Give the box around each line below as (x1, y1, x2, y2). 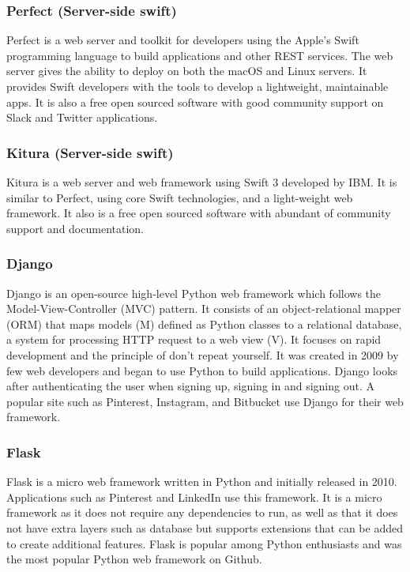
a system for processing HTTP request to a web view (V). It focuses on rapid (6, 331, 382, 348)
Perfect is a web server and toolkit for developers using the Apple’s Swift (6, 32, 359, 48)
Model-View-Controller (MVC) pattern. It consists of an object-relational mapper (6, 300, 401, 317)
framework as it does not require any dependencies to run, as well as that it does (6, 504, 398, 521)
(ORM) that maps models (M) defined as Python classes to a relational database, (6, 315, 402, 332)
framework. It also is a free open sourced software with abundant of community (6, 205, 391, 221)
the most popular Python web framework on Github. (6, 551, 262, 567)
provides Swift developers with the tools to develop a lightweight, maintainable (6, 78, 389, 94)
